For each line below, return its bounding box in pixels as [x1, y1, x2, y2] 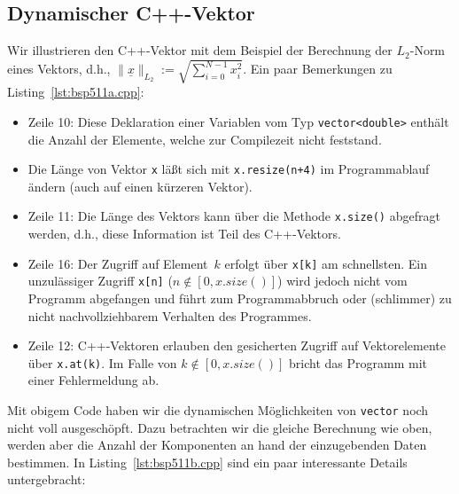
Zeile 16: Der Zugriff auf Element [27, 254, 208, 272]
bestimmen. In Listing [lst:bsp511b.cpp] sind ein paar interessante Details [7, 452, 408, 471]
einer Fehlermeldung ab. [27, 371, 159, 389]
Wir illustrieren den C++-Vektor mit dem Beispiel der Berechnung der [7, 41, 393, 59]
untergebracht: [7, 470, 86, 489]
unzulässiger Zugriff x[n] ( [27, 271, 173, 290]
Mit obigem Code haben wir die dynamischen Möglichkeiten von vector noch [7, 401, 429, 420]
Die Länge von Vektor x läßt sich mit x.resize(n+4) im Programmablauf [27, 160, 430, 178]
